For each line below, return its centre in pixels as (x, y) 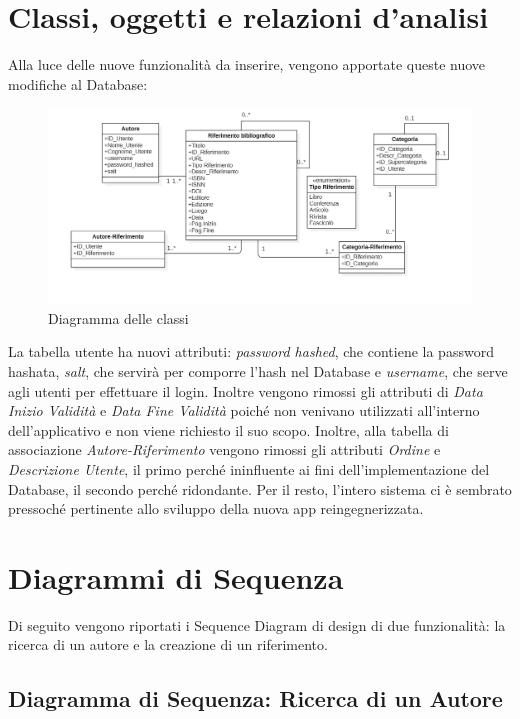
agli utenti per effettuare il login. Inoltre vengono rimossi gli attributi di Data (245, 390)
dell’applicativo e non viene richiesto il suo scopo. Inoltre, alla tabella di (228, 429)
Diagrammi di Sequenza (176, 576)
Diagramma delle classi (118, 317)
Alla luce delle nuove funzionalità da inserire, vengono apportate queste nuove (247, 64)
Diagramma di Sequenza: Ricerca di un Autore (255, 698)
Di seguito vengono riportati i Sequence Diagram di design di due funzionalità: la (257, 624)
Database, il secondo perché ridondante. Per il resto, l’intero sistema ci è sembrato (260, 488)
